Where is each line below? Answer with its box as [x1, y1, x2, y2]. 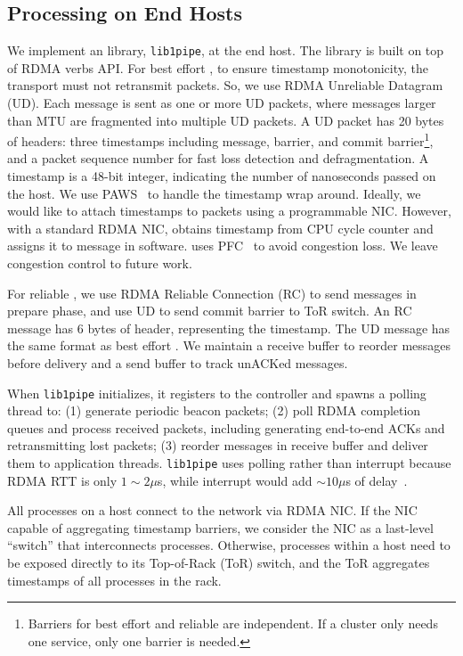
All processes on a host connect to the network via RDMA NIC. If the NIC [7, 501, 418, 520]
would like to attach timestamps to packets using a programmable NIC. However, [7, 201, 451, 220]
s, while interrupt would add [157, 471, 313, 489]
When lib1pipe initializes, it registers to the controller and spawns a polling [7, 383, 426, 402]
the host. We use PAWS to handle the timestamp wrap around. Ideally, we [7, 184, 421, 202]
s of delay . [345, 471, 408, 489]
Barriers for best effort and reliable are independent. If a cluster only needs [28, 614, 438, 633]
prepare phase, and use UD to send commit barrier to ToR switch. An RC [7, 301, 412, 320]
